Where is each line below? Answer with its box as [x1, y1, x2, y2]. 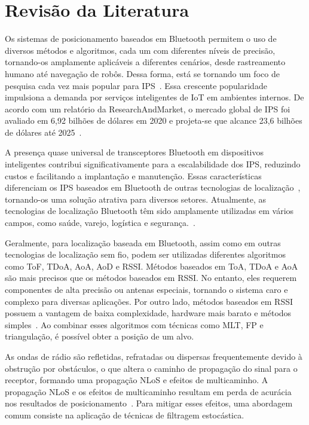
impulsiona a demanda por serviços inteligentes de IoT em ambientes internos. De [5, 91, 304, 103]
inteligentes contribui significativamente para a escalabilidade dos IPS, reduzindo [5, 158, 301, 170]
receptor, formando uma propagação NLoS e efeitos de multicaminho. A [5, 374, 268, 386]
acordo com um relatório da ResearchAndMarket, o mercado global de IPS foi [5, 102, 290, 115]
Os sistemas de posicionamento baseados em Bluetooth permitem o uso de [5, 32, 277, 45]
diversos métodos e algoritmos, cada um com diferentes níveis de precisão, [5, 44, 276, 56]
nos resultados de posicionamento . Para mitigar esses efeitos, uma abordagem [5, 397, 293, 409]
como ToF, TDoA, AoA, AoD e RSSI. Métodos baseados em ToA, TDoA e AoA [5, 259, 298, 272]
